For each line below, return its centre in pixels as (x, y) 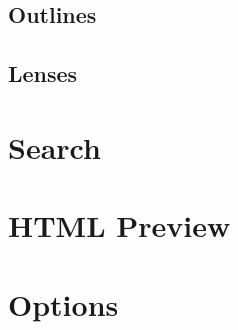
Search (54, 146)
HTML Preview (119, 225)
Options (63, 303)
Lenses (43, 73)
